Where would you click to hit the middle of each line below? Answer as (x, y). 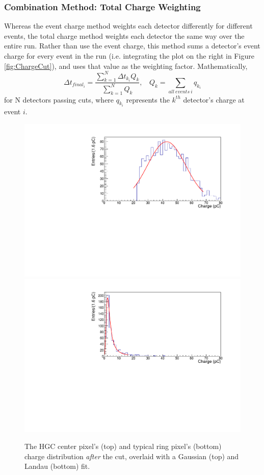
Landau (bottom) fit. (57, 466)
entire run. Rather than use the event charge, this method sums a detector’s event (132, 46)
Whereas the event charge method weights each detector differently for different (128, 26)
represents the (148, 99)
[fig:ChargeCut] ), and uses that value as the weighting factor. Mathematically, (126, 66)
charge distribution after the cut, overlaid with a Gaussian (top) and (132, 456)
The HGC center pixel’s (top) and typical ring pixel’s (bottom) (123, 446)
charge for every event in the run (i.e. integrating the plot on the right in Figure (129, 56)
